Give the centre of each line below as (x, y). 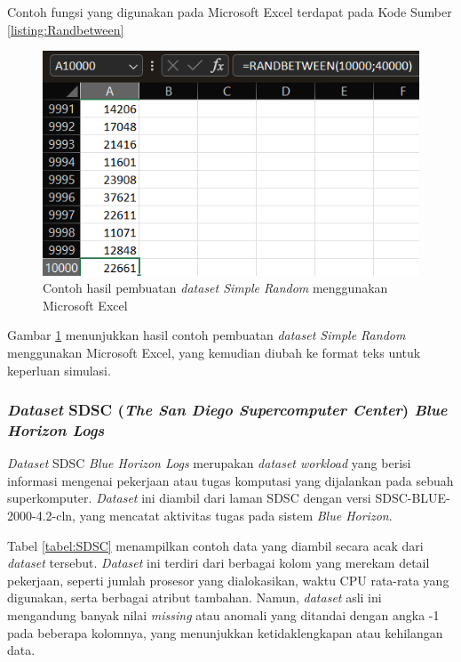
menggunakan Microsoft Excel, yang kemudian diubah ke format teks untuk (214, 352)
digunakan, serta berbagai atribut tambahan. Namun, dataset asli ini (195, 597)
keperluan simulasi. (59, 370)
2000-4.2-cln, (41, 516)
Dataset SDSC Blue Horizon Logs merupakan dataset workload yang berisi (209, 463)
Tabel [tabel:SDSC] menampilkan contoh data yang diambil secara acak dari (215, 545)
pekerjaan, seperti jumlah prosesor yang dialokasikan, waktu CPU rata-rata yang (228, 580)
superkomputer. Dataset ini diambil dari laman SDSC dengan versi (189, 498)
